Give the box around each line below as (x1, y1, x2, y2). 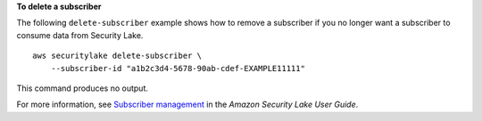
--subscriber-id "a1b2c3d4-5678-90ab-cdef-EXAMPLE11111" (50, 63, 305, 73)
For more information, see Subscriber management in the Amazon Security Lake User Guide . (16, 99, 359, 110)
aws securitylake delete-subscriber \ (32, 51, 203, 61)
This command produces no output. (16, 83, 149, 93)
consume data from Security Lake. (16, 29, 144, 40)
